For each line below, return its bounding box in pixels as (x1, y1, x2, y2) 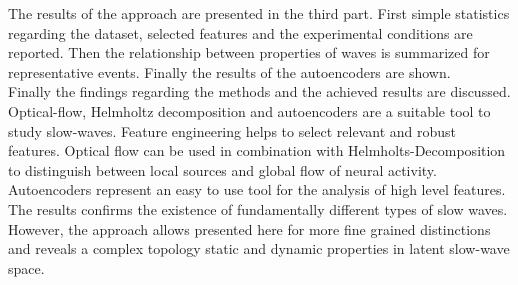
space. (8, 257, 45, 278)
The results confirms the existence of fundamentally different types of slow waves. (8, 198, 508, 219)
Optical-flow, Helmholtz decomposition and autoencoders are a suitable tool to (8, 100, 491, 121)
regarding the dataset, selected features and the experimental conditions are (8, 22, 473, 43)
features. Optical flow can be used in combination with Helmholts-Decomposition (8, 140, 506, 161)
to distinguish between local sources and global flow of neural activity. (8, 159, 437, 180)
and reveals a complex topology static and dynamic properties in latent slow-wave (8, 238, 510, 259)
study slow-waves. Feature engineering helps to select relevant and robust (8, 120, 456, 141)
